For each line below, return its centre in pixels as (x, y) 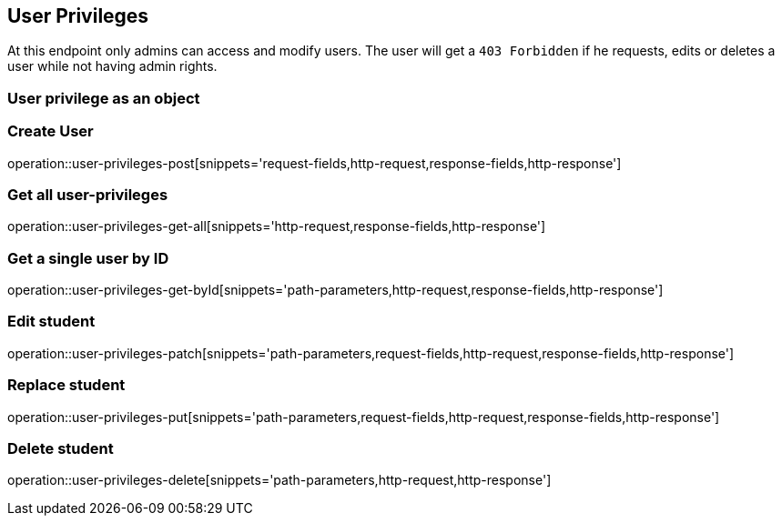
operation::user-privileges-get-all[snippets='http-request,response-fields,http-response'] (277, 226)
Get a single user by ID (88, 258)
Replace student (66, 385)
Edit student (51, 322)
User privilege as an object (104, 98)
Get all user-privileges (88, 194)
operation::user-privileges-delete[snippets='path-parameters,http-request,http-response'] (279, 480)
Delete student (61, 448)
